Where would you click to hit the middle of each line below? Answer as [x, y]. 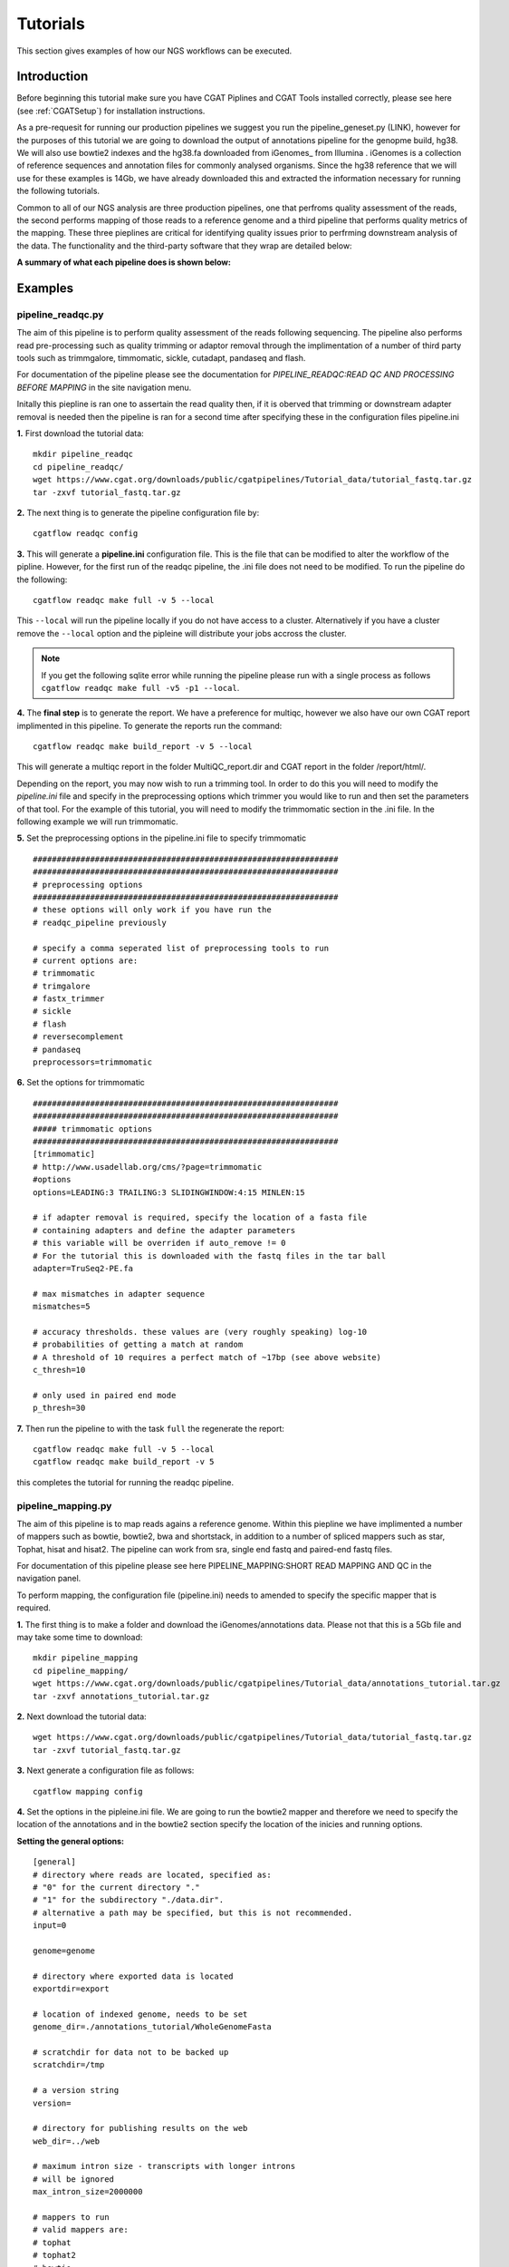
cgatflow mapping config [88, 1791]
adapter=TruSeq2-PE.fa [83, 1268]
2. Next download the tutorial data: [82, 1716]
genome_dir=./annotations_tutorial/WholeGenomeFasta [152, 2027]
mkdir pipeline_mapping [86, 1658]
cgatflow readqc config [86, 534]
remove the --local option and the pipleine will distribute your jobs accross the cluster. [182, 633]
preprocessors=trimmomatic [93, 1062]
